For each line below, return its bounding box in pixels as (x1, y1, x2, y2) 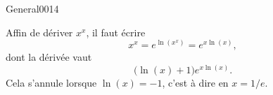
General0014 (6, 1, 59, 15)
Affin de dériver (6, 24, 73, 39)
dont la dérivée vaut (6, 50, 92, 64)
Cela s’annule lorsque (6, 75, 97, 89)
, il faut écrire (86, 24, 146, 39)
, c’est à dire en (162, 75, 229, 89)
